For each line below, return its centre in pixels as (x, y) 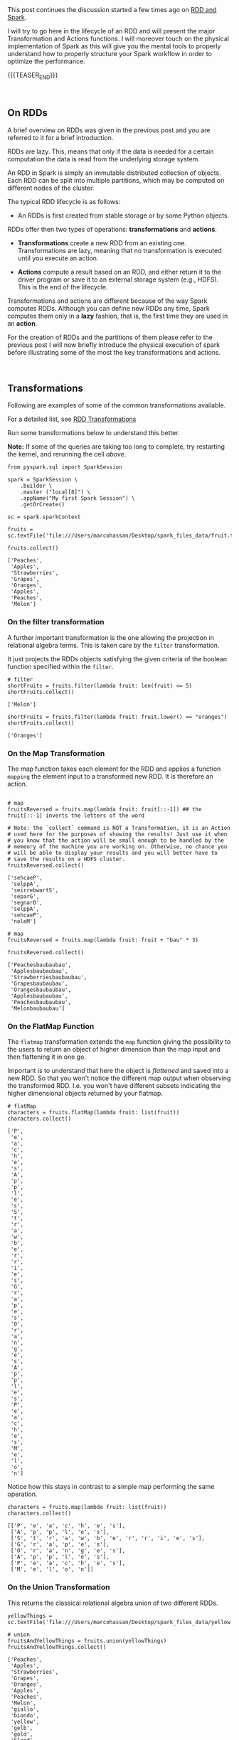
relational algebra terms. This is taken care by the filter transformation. (113, 645)
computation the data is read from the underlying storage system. (104, 159)
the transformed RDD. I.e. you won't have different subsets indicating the (114, 1086)
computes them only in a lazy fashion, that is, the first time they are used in (118, 316)
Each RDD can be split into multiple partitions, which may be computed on (116, 180)
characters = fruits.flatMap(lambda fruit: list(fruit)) (94, 1113)
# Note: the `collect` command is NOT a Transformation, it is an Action (119, 828)
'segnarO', (26, 903)
